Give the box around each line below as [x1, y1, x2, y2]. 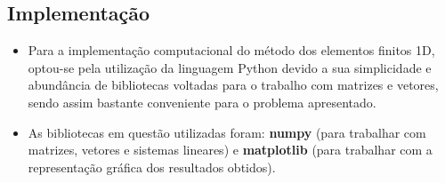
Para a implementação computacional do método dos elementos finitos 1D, [28, 41, 435, 60]
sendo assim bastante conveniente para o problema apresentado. [28, 92, 376, 111]
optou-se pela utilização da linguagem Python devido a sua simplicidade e [28, 58, 432, 76]
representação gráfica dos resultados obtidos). [28, 157, 276, 176]
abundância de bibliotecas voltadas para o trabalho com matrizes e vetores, [28, 76, 439, 94]
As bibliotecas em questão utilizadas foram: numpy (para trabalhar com [28, 123, 426, 141]
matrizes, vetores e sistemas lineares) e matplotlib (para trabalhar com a [28, 140, 433, 159]
